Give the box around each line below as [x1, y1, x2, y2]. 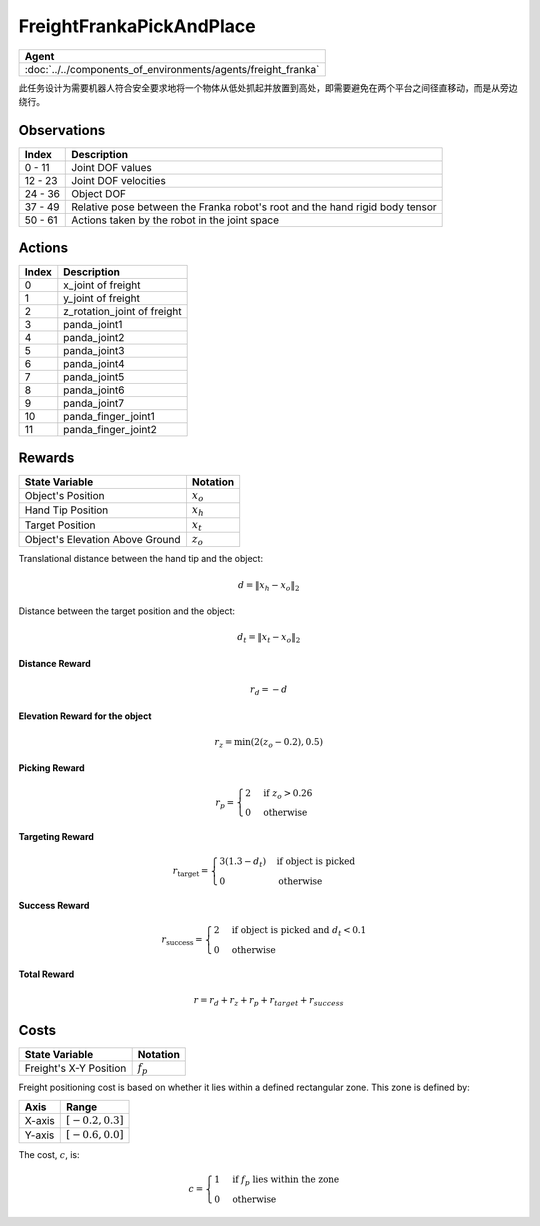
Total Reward [18, 968, 75, 980]
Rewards [18, 449, 75, 466]
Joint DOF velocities [71, 173, 167, 187]
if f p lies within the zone [231, 1173, 340, 1187]
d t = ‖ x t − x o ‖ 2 [236, 631, 301, 645]
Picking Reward [18, 762, 85, 774]
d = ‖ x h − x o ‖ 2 [237, 579, 300, 593]
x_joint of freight [63, 278, 141, 292]
